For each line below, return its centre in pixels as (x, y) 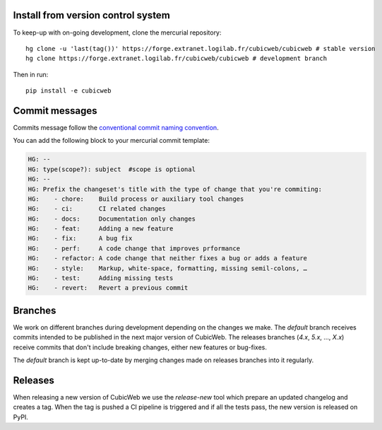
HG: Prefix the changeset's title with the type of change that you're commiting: (175, 189)
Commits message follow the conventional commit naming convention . (116, 127)
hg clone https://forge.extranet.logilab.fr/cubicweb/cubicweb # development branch (177, 59)
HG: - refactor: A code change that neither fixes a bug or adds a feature (167, 258)
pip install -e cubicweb (68, 91)
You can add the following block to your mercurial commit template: (111, 141)
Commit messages (55, 111)
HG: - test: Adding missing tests (101, 278)
